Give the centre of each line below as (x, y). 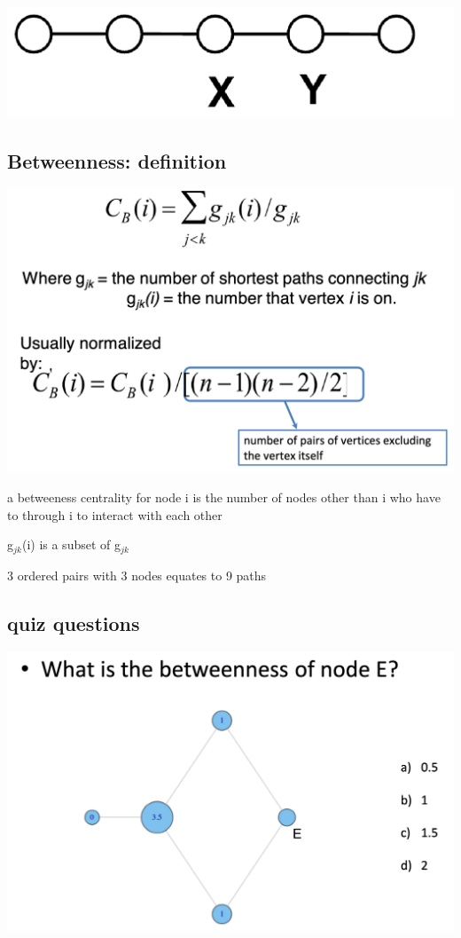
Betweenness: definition (117, 160)
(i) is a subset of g (71, 544)
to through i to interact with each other (115, 514)
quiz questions (74, 623)
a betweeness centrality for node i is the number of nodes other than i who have (224, 497)
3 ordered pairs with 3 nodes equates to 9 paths (137, 575)
